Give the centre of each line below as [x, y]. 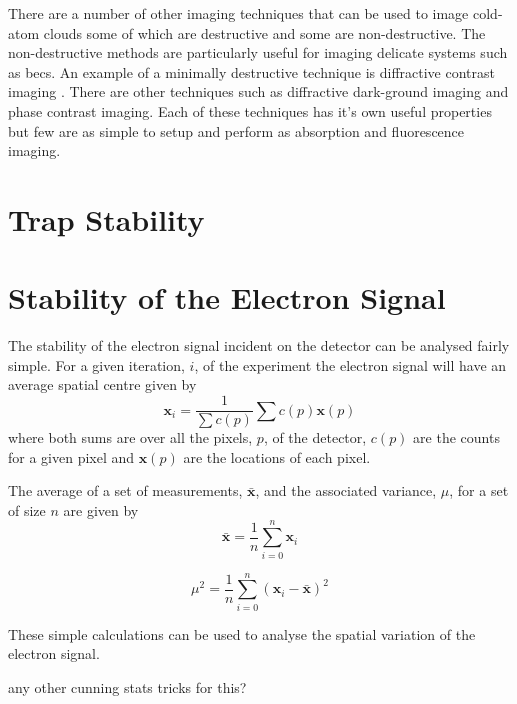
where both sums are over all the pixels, [130, 437]
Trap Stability [106, 218]
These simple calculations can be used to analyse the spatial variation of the [242, 633]
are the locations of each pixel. [277, 456]
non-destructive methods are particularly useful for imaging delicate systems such [258, 52]
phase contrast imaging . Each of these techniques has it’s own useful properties [250, 110]
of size [27, 509]
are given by [101, 509]
